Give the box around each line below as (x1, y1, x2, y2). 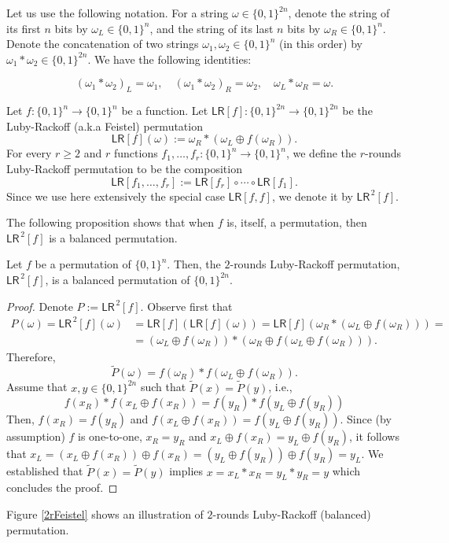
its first (6, 20, 41, 36)
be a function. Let (121, 102, 208, 119)
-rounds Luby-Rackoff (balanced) (212, 505, 371, 522)
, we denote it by (271, 187, 353, 204)
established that (6, 463, 83, 479)
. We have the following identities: (87, 50, 252, 67)
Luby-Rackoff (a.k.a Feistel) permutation (6, 117, 203, 134)
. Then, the (167, 256, 221, 272)
